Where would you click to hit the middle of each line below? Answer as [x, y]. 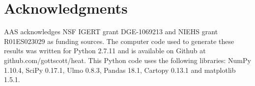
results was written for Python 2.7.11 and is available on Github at [105, 51]
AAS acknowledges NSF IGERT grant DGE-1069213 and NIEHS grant [111, 32]
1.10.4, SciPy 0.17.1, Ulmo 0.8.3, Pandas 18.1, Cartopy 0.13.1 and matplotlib [120, 70]
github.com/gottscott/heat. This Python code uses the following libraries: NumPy [127, 60]
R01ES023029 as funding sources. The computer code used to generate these [119, 41]
